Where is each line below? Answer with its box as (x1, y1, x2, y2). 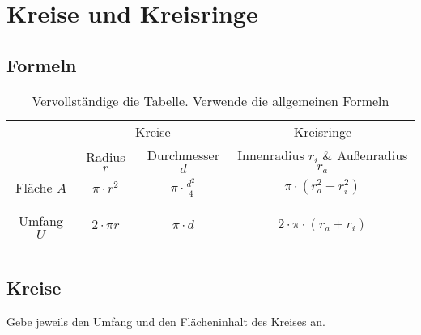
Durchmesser (147, 145, 219, 164)
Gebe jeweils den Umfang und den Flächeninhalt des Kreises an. (6, 312, 325, 329)
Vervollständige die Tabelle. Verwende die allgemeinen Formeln (32, 91, 389, 110)
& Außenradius (322, 145, 408, 164)
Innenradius (237, 145, 304, 164)
